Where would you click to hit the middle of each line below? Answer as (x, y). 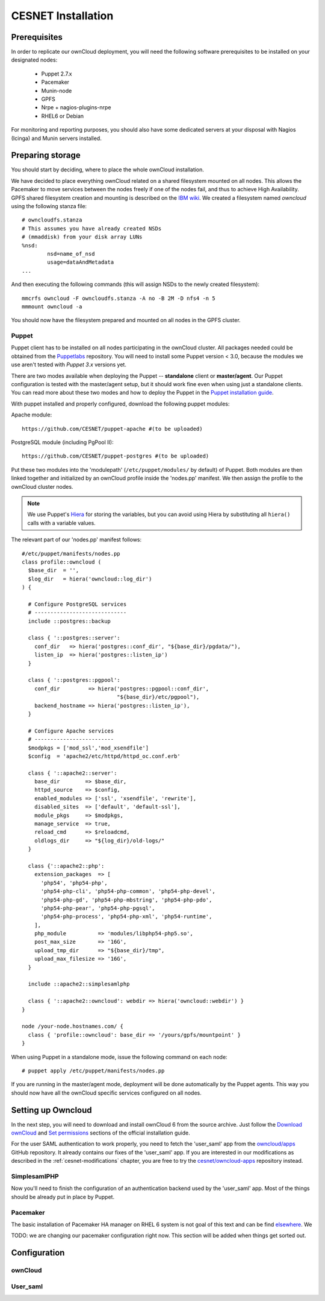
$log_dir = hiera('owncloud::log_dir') (90, 579)
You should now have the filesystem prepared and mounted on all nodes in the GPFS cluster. (126, 320)
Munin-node (57, 91)
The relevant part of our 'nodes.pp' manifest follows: (76, 539)
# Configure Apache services (71, 731)
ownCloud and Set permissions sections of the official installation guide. (101, 1133)
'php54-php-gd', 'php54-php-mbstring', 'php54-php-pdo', (126, 900)
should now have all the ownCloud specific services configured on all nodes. (106, 1093)
